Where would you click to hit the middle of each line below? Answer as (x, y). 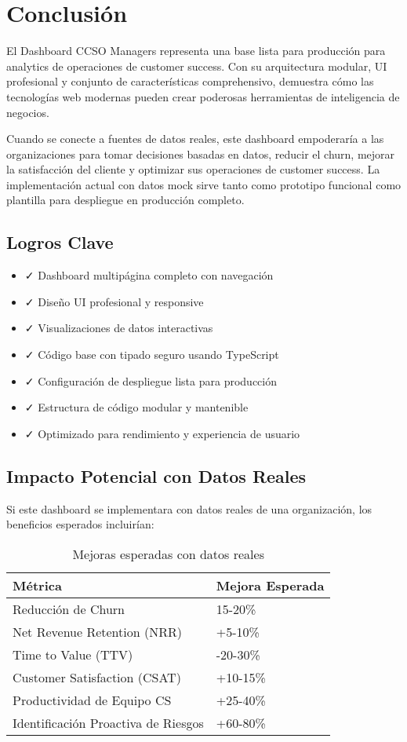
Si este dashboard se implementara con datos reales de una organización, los (189, 508)
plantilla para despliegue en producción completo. (125, 200)
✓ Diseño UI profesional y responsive (114, 301)
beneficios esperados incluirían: (80, 524)
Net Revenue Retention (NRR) (97, 631)
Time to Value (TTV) (73, 654)
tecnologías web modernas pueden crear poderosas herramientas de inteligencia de (203, 96)
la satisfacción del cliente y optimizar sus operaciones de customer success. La (193, 169)
